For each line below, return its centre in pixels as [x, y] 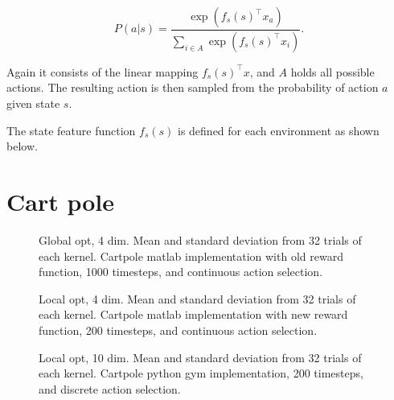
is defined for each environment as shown [278, 130]
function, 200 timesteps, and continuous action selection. [178, 330]
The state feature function [71, 130]
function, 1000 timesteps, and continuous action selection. [181, 272]
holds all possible [332, 71]
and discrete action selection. [110, 388]
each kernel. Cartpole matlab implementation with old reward [191, 256]
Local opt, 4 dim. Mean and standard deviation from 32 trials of [197, 298]
